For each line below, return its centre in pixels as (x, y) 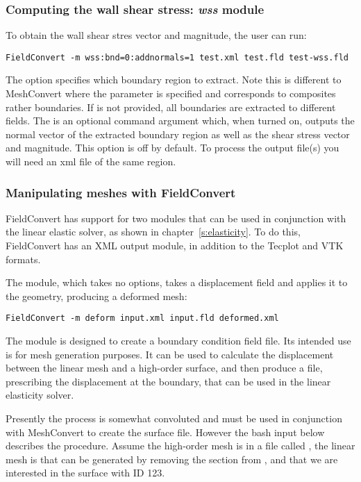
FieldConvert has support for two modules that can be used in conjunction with (176, 218)
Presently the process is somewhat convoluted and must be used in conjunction (174, 418)
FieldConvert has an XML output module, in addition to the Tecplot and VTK (175, 246)
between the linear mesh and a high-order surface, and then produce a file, (164, 368)
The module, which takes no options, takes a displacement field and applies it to (177, 282)
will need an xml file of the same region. (91, 161)
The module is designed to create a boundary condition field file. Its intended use (178, 341)
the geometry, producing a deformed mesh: (96, 296)
